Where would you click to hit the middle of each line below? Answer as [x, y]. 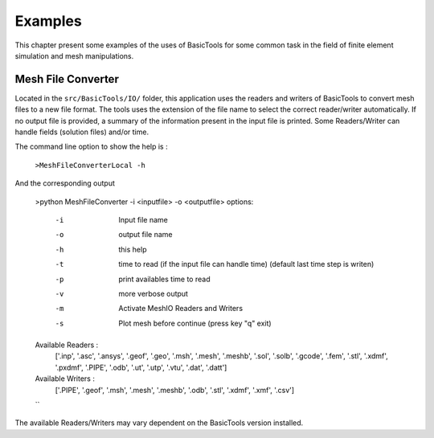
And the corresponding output [65, 183]
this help [133, 249]
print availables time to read [164, 279]
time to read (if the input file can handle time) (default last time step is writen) [246, 264]
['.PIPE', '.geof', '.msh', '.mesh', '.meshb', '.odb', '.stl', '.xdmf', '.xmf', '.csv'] [175, 390]
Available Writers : [65, 379]
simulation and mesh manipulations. [74, 55]
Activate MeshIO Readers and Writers [181, 309]
